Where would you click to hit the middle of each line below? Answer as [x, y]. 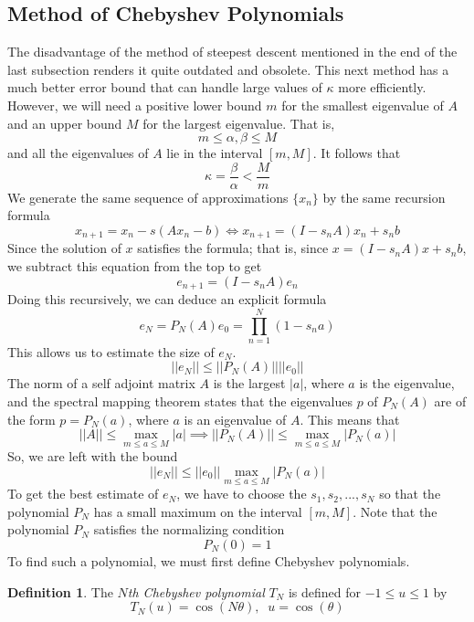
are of [450, 401]
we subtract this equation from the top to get [135, 266]
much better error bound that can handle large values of [165, 87]
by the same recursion [384, 197]
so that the [410, 494]
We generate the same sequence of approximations [148, 197]
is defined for [324, 591]
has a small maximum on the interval [198, 511]
